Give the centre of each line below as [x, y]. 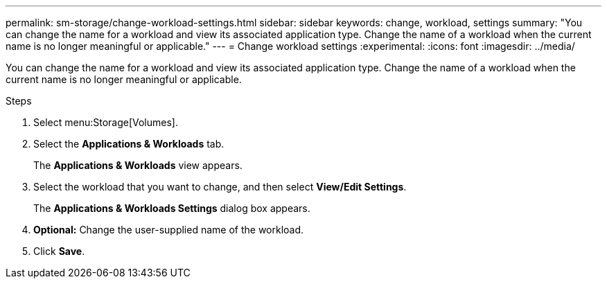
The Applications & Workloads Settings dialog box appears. [172, 208]
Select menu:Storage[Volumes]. [106, 122]
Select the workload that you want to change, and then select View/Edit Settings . [220, 187]
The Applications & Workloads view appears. [138, 165]
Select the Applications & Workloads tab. [129, 144]
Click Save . [59, 251]
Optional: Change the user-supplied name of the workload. [169, 230]
